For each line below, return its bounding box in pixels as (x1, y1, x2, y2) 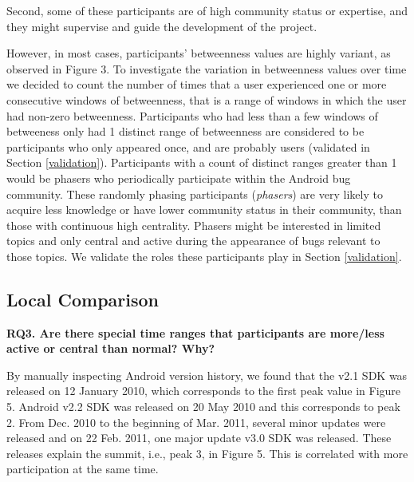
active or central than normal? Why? (6, 340, 215, 357)
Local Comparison (6, 286, 159, 311)
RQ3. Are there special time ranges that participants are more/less (6, 324, 384, 341)
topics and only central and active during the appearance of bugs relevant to (6, 232, 380, 249)
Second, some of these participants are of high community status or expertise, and (6, 2, 408, 18)
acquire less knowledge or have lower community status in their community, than (6, 201, 402, 218)
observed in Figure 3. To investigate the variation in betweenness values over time (6, 60, 407, 77)
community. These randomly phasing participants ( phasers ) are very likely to (6, 185, 383, 202)
